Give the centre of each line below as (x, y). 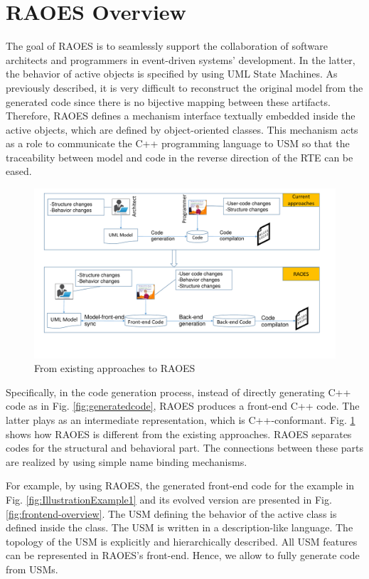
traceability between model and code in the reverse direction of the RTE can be (180, 157)
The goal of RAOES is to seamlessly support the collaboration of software (167, 46)
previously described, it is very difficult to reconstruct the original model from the (184, 87)
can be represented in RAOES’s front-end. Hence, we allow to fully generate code (183, 555)
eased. (19, 171)
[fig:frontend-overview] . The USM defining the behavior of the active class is (171, 513)
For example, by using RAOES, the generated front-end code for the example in (180, 485)
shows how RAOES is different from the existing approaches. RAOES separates (179, 434)
